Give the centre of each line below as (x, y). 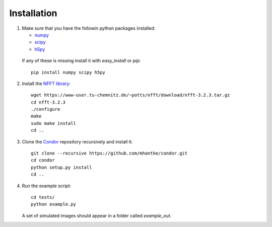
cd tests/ (43, 197)
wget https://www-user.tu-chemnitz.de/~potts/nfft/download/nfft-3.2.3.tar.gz (130, 95)
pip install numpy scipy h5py (68, 72)
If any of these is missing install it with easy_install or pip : (81, 61)
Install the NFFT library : (46, 84)
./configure (46, 109)
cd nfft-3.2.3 (48, 102)
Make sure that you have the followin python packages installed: (89, 28)
